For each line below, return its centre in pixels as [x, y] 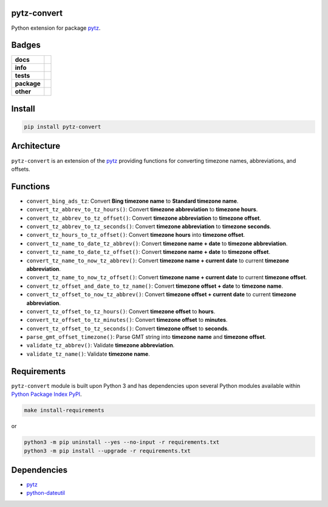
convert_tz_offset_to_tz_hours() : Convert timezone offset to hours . [121, 311]
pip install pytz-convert [63, 127]
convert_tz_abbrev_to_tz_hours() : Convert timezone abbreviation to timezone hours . [142, 209]
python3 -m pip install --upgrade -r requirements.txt [107, 451]
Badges [26, 45]
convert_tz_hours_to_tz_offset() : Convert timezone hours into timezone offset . [136, 235]
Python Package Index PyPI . [46, 394]
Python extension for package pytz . [56, 28]
